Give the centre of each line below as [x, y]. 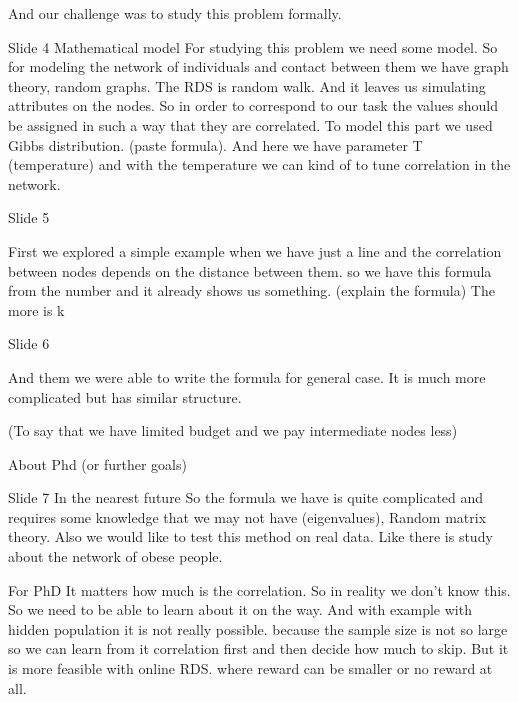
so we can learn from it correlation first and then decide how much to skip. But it [258, 648]
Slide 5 [29, 217]
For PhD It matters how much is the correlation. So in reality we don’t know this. [259, 589]
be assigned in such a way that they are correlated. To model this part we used [250, 124]
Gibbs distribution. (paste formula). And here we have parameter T [215, 144]
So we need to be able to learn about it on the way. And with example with [240, 609]
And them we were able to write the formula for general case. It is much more [247, 376]
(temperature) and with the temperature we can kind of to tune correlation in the [259, 164]
